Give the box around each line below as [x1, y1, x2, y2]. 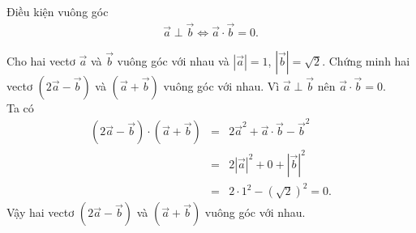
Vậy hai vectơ [6, 204, 75, 221]
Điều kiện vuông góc [6, 3, 109, 19]
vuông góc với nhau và [117, 52, 229, 69]
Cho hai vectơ [6, 52, 75, 69]
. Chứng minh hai [322, 52, 410, 69]
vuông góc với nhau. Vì [163, 77, 280, 94]
